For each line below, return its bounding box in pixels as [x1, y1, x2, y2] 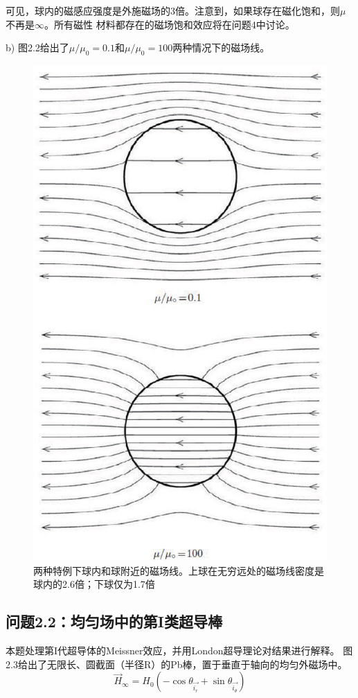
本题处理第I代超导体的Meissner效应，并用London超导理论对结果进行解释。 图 [6, 643, 353, 658]
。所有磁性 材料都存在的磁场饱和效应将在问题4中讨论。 [44, 17, 295, 31]
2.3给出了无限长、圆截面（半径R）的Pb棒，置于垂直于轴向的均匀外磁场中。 [6, 656, 348, 671]
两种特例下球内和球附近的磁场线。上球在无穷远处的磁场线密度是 [33, 563, 324, 577]
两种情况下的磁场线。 [172, 40, 270, 55]
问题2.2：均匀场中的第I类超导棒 [6, 611, 223, 632]
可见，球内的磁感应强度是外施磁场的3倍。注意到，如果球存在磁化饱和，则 [6, 3, 340, 17]
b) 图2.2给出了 [6, 40, 69, 55]
